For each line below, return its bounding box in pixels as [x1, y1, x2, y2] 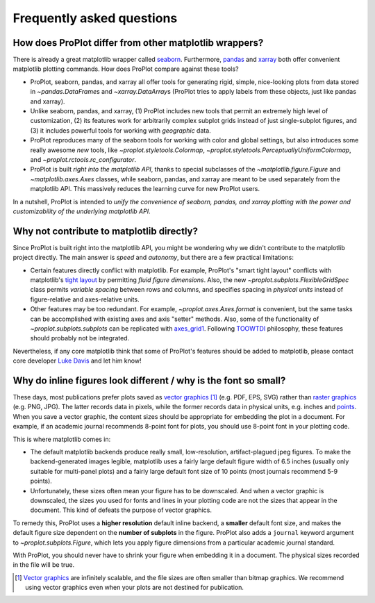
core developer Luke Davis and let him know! [12, 356, 142, 365]
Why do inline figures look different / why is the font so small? [12, 374, 286, 386]
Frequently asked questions [12, 10, 178, 26]
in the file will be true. [12, 561, 75, 569]
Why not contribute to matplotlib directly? [12, 225, 198, 237]
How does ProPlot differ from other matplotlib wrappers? [12, 37, 264, 49]
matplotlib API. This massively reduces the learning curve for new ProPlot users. [30, 185, 260, 193]
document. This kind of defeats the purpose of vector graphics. [30, 506, 212, 514]
